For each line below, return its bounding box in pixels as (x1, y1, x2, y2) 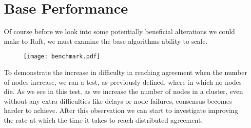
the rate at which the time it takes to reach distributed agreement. (4, 114, 203, 125)
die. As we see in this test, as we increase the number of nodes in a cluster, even (4, 86, 243, 96)
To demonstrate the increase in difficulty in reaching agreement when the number (4, 67, 247, 77)
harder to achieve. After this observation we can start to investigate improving (4, 105, 238, 115)
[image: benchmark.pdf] (23, 53, 100, 60)
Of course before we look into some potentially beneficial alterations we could (4, 26, 235, 37)
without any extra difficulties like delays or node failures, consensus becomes (4, 95, 232, 106)
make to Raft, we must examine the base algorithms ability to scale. (4, 36, 208, 46)
